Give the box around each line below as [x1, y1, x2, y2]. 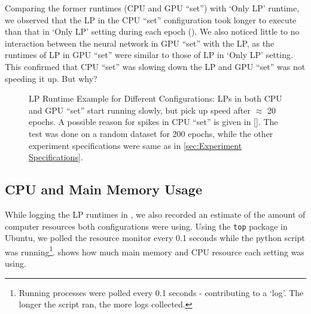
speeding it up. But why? [5, 72, 97, 84]
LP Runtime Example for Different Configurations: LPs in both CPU [29, 92, 282, 105]
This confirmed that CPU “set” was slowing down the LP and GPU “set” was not [5, 60, 306, 72]
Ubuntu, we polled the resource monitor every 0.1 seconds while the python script [5, 231, 305, 244]
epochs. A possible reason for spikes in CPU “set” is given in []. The [29, 115, 278, 128]
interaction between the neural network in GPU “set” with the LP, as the [5, 36, 275, 49]
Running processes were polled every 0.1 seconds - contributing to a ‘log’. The [19, 286, 304, 298]
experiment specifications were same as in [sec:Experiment [29, 139, 242, 151]
